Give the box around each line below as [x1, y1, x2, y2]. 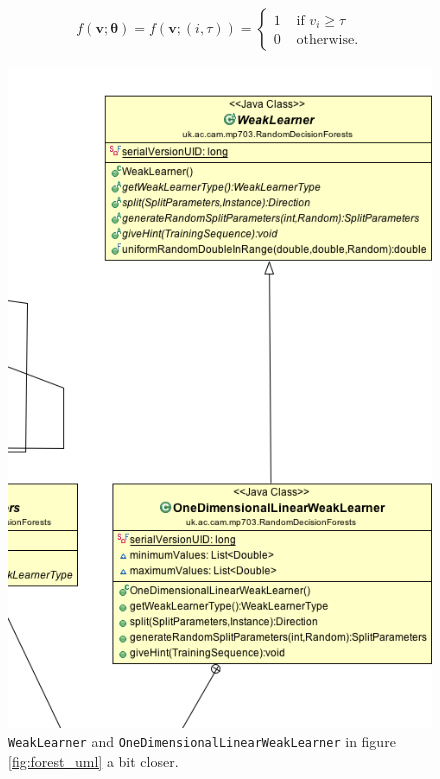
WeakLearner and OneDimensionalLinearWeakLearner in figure [8, 731, 396, 752]
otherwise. [296, 33, 359, 48]
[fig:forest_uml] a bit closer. [8, 751, 179, 772]
